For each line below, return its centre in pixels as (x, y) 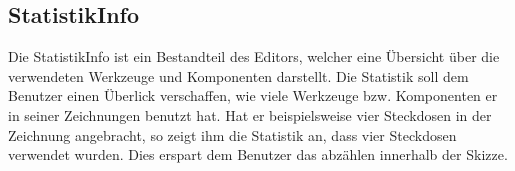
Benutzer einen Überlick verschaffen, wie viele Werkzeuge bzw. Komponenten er (253, 95)
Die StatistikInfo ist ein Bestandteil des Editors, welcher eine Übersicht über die (254, 56)
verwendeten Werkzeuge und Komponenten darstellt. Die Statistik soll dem (238, 75)
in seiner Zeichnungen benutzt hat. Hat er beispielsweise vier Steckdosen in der (250, 114)
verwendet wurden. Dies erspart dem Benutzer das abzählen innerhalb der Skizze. (258, 154)
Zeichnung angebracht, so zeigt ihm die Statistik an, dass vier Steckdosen (232, 134)
